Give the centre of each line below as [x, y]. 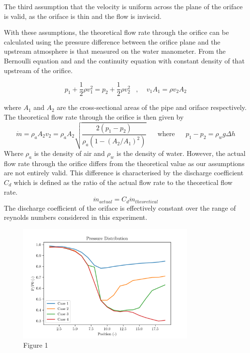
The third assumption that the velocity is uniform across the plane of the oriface [123, 6]
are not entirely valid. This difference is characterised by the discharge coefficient [124, 173]
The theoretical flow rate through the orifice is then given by [94, 116]
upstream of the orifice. [38, 70]
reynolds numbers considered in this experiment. [76, 217]
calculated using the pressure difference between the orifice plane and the [112, 41]
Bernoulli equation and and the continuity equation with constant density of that [124, 60]
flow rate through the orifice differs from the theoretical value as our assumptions [124, 163]
